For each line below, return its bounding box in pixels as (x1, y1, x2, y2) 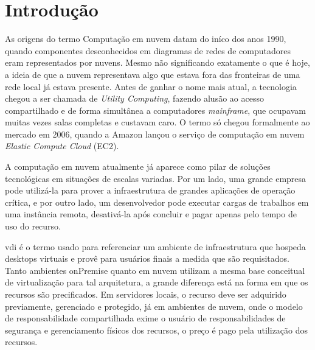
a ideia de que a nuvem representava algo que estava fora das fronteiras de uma (5, 68, 300, 80)
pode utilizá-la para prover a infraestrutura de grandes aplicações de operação (5, 184, 296, 197)
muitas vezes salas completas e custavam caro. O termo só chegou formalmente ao (5, 116, 310, 128)
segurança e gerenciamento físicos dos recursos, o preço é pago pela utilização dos (5, 323, 308, 336)
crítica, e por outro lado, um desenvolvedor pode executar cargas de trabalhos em (5, 195, 309, 208)
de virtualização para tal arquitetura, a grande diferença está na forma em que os (5, 276, 308, 289)
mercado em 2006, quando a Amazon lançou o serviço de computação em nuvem (5, 127, 305, 140)
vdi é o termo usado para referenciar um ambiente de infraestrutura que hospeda (5, 240, 306, 253)
